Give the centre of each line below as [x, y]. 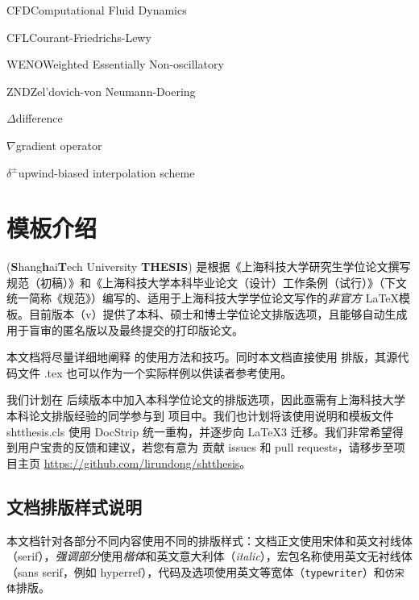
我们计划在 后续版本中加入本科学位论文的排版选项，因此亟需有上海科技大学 [206, 400]
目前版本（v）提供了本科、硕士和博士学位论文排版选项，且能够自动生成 [218, 314]
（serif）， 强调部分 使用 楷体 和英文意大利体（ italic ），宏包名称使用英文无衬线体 [209, 556]
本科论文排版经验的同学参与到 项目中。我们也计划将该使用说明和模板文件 [200, 416]
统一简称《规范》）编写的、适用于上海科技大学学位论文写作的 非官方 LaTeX [203, 298]
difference [39, 118]
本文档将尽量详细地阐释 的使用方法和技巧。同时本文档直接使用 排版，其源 [202, 357]
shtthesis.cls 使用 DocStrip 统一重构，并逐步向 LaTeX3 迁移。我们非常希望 [199, 431]
